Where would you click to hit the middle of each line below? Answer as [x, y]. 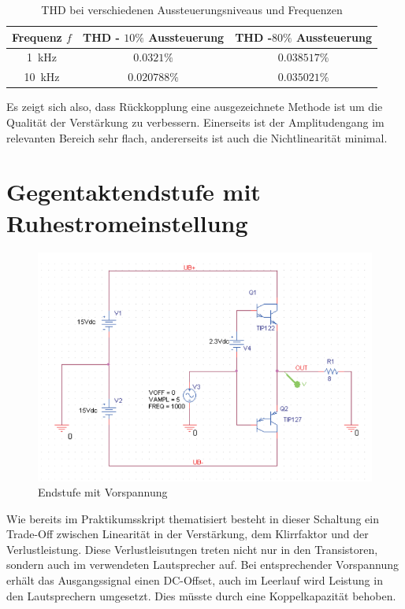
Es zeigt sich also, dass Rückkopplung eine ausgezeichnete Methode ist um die [195, 107]
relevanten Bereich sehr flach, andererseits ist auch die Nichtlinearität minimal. [197, 137]
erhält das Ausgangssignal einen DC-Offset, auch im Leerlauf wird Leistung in [195, 580]
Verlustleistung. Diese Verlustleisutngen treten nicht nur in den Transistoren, [192, 549]
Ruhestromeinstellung [127, 222]
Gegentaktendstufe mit [134, 192]
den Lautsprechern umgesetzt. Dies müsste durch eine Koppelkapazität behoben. [201, 595]
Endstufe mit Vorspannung [103, 492]
